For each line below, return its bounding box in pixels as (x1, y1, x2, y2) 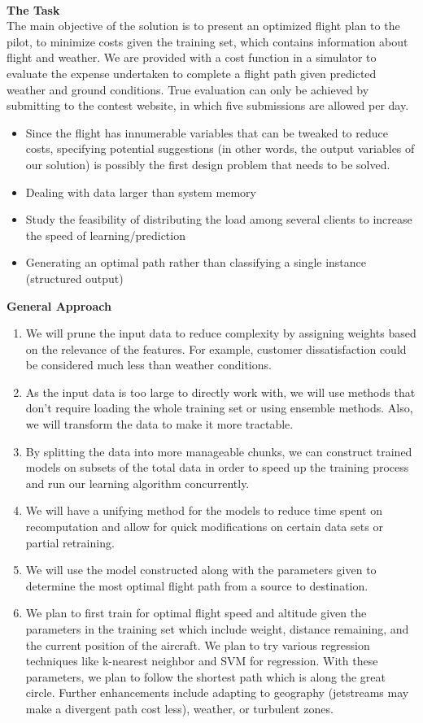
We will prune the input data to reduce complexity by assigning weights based (25, 324, 416, 342)
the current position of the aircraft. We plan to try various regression (25, 636, 370, 653)
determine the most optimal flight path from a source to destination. (25, 577, 368, 594)
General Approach (7, 297, 111, 314)
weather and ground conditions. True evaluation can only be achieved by (7, 81, 369, 98)
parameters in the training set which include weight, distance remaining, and (25, 621, 409, 637)
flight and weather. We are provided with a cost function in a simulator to (7, 49, 377, 66)
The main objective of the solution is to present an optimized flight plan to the (7, 17, 400, 34)
